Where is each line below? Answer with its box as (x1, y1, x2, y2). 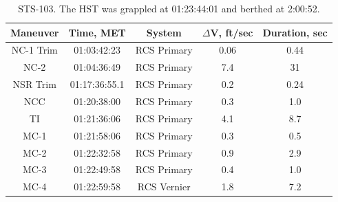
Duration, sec (262, 25, 328, 39)
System (146, 25, 182, 39)
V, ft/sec (210, 25, 253, 39)
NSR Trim (12, 77, 56, 91)
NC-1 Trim (11, 43, 58, 57)
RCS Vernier (137, 179, 191, 194)
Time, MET (68, 25, 126, 39)
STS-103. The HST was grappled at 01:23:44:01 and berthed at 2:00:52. (18, 1, 320, 15)
